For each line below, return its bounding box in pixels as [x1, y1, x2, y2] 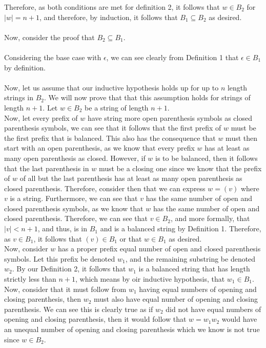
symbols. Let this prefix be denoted [4, 253, 115, 264]
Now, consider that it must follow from [4, 283, 127, 294]
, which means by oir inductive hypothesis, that [75, 273, 225, 284]
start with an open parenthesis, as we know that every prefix [4, 142, 195, 153]
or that [119, 233, 142, 244]
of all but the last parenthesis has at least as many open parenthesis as [19, 173, 242, 184]
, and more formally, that [170, 213, 250, 224]
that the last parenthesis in [4, 162, 89, 173]
